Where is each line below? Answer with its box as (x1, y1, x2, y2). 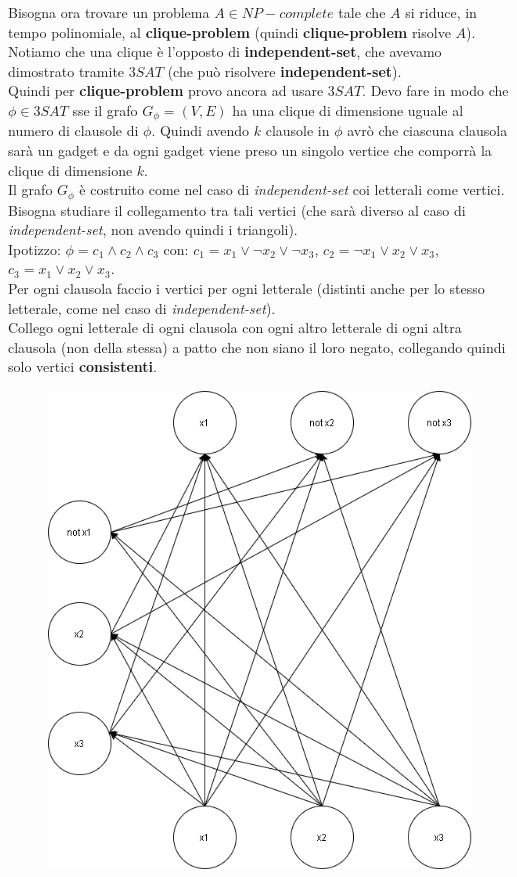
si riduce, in (405, 2, 477, 22)
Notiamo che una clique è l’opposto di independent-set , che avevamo (8, 41, 442, 62)
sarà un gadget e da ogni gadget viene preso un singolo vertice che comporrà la (8, 140, 492, 161)
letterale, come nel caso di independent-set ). (8, 297, 276, 318)
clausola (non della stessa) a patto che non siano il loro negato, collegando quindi (8, 336, 506, 357)
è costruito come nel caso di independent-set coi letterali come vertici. (79, 179, 505, 200)
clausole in (265, 120, 330, 141)
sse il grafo (72, 99, 138, 120)
